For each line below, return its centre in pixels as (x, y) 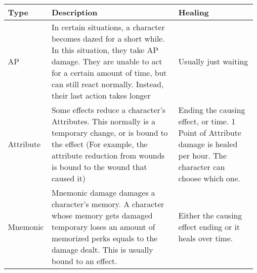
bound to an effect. (84, 261)
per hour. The (203, 155)
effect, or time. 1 (207, 121)
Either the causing (210, 215)
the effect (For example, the (100, 144)
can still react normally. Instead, (107, 84)
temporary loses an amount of (103, 227)
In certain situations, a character (108, 27)
